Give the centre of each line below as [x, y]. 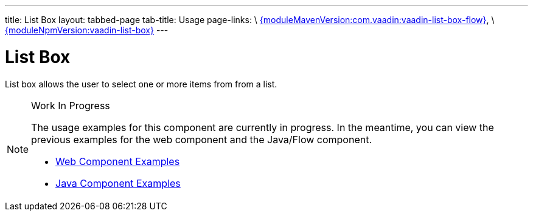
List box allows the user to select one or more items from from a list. [141, 84]
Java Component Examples [118, 183]
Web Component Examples [118, 161]
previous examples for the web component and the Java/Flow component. [202, 139]
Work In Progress [71, 105]
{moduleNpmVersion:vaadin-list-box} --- [87, 30]
